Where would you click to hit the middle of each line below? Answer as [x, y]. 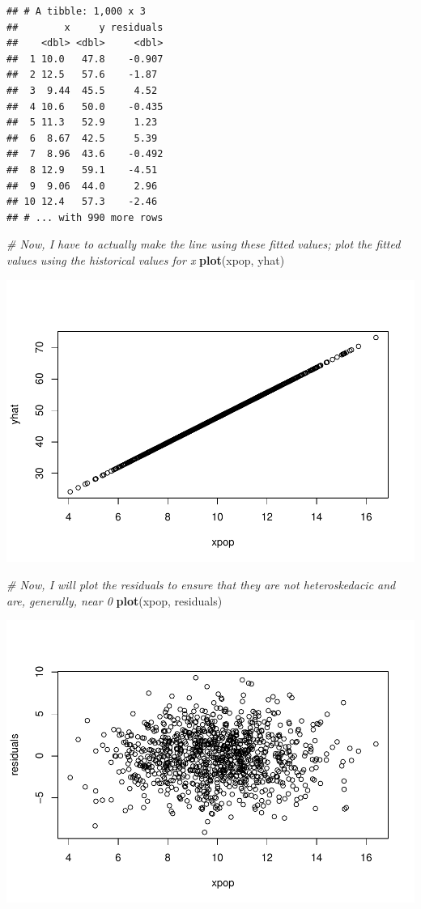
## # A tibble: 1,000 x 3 [76, 11]
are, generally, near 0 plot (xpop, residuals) [115, 600]
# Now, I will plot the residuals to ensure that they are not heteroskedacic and [201, 585]
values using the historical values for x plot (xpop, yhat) [146, 259]
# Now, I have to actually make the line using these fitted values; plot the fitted [204, 244]
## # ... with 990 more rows [85, 217]
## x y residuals [85, 27]
